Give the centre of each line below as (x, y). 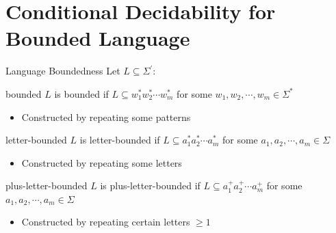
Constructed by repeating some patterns (106, 116)
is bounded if (81, 93)
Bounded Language (98, 38)
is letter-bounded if (120, 140)
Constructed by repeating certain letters (106, 222)
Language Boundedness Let (63, 71)
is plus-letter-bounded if (150, 186)
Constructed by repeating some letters (102, 162)
